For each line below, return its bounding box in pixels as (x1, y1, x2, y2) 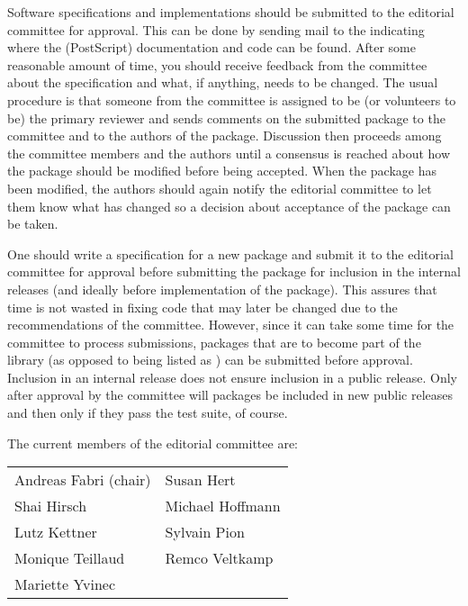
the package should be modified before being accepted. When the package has (7, 161, 436, 180)
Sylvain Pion (165, 521, 245, 543)
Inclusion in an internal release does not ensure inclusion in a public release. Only (7, 367, 457, 386)
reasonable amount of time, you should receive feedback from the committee (7, 55, 427, 74)
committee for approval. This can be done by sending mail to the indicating (7, 20, 425, 39)
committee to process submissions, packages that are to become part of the (7, 332, 421, 351)
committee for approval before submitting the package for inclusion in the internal (7, 262, 461, 281)
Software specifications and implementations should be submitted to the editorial (7, 3, 454, 21)
